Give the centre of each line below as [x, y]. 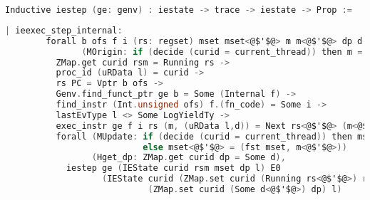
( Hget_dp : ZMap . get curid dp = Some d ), [189, 158]
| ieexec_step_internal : [64, 30]
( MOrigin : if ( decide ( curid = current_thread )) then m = [222, 52]
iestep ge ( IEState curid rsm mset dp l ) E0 [173, 168]
